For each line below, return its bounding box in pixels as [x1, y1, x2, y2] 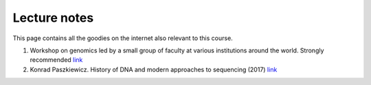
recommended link [30, 56, 83, 64]
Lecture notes [12, 10, 94, 25]
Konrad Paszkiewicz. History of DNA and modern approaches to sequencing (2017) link [30, 65, 278, 73]
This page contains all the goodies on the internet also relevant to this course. [12, 34, 233, 42]
